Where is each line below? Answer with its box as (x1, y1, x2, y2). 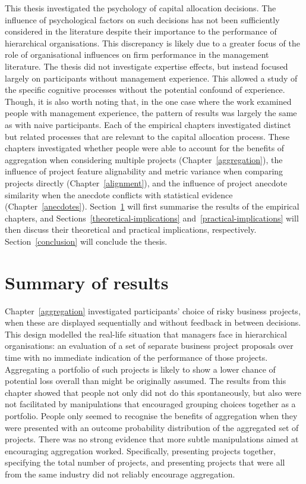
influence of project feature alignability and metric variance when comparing (5, 165, 283, 177)
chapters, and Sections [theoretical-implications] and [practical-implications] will (5, 211, 299, 224)
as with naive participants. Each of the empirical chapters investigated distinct (5, 118, 291, 130)
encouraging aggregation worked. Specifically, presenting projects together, (5, 444, 276, 457)
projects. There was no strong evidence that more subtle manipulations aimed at (5, 433, 299, 445)
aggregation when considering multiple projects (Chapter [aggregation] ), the (5, 153, 283, 166)
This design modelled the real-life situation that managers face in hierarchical (5, 327, 287, 340)
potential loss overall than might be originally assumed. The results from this (5, 374, 286, 387)
